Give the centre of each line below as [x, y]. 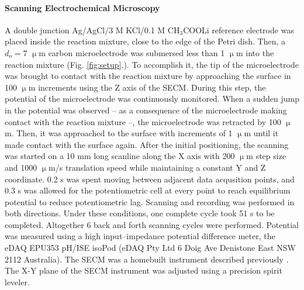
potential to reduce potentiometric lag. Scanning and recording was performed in [150, 201]
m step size [266, 156]
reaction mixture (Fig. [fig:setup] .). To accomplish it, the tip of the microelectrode [152, 64]
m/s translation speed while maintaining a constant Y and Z [157, 167]
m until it [261, 133]
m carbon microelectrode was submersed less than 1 [132, 52]
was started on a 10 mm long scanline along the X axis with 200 [120, 156]
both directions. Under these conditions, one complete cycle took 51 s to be [140, 213]
